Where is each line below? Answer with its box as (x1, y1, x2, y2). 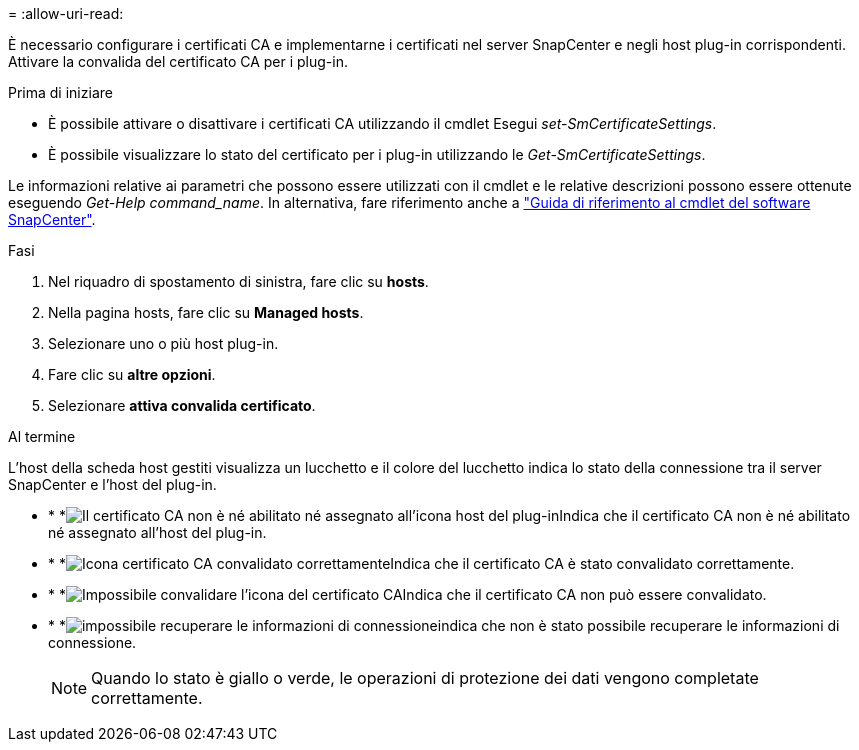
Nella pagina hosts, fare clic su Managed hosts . (48, 304, 364, 321)
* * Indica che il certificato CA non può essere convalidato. (48, 586, 767, 603)
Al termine (8, 428, 76, 445)
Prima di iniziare (8, 84, 113, 101)
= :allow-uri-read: (8, 5, 124, 22)
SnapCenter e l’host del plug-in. (8, 476, 217, 493)
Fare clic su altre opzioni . (48, 366, 216, 383)
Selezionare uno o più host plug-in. (48, 335, 279, 352)
